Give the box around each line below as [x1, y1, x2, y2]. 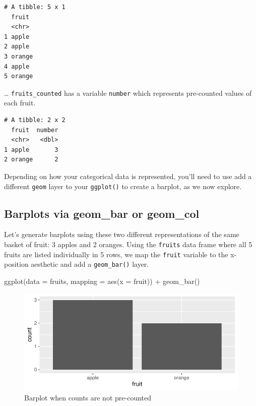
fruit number [11, 126, 58, 134]
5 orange [4, 73, 33, 80]
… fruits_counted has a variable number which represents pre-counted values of [4, 87, 252, 98]
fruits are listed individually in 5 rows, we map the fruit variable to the [4, 249, 228, 259]
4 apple [4, 63, 30, 70]
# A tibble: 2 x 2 [4, 117, 66, 124]
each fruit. [4, 97, 36, 108]
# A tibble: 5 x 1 [4, 4, 66, 11]
